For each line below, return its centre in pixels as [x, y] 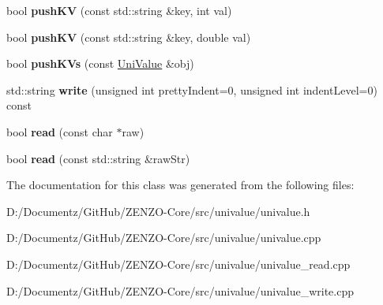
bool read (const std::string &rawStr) [98, 158]
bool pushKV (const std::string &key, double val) [129, 37]
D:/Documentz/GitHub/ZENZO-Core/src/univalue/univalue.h [158, 211]
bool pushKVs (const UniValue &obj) [100, 63]
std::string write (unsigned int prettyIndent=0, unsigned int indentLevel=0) [192, 89]
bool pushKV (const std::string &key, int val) [119, 10]
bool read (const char [60, 131]
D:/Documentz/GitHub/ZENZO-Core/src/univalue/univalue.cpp [164, 238]
